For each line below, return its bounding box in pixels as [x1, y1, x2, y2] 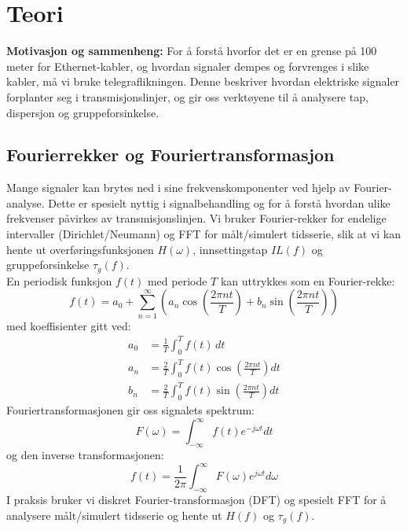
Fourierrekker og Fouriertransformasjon [6, 142, 335, 167]
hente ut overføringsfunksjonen [6, 241, 154, 257]
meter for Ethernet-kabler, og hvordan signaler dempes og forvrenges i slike [6, 57, 369, 74]
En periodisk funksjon [6, 272, 112, 289]
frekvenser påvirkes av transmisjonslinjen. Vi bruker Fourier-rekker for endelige [6, 210, 387, 226]
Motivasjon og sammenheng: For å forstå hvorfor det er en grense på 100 [6, 42, 377, 59]
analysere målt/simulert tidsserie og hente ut [6, 506, 222, 523]
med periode [147, 272, 207, 289]
